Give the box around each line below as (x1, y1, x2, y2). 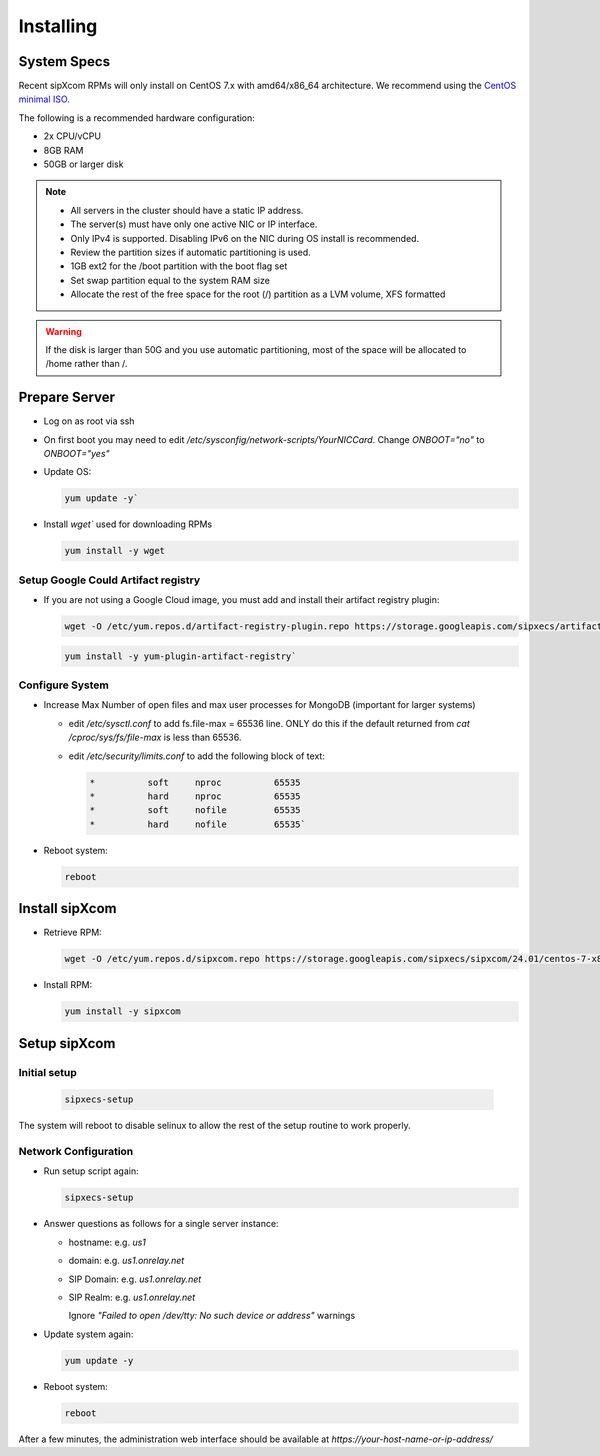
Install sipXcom (18, 900, 117, 917)
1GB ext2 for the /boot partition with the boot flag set (70, 260, 288, 272)
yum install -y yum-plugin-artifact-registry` (64, 650, 297, 662)
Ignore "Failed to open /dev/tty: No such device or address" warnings (68, 1310, 356, 1322)
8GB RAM (43, 144, 84, 156)
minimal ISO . (18, 93, 70, 105)
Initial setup (18, 1065, 77, 1079)
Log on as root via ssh (43, 415, 135, 427)
